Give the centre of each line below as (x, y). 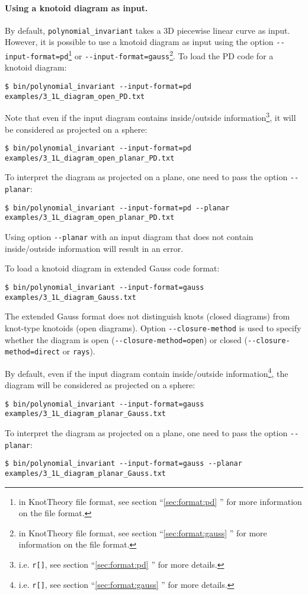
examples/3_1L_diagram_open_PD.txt (75, 96)
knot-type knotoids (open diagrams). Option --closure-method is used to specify (153, 327)
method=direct (33, 352)
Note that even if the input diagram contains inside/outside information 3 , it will (150, 116)
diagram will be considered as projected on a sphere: (100, 385)
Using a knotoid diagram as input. (76, 7)
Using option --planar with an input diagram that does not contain (129, 237)
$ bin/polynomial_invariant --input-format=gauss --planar (123, 464)
